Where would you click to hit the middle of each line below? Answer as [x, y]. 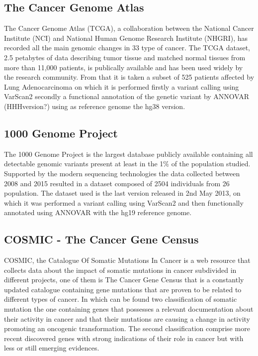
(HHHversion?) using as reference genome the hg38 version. [95, 106]
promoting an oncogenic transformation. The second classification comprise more [127, 328]
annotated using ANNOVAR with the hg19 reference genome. [98, 212]
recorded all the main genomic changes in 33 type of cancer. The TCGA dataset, [127, 48]
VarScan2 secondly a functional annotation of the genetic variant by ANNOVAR [127, 96]
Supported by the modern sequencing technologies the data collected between [122, 173]
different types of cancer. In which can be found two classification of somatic [121, 299]
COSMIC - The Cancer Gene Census [101, 239]
